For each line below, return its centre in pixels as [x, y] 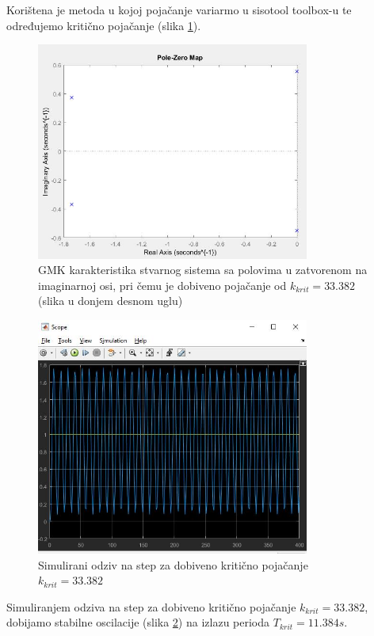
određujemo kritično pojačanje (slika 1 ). [104, 25]
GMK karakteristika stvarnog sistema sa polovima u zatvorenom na [203, 270]
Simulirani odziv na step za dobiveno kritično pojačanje [173, 564]
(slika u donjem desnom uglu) [111, 301]
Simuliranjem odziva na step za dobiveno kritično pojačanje [151, 606]
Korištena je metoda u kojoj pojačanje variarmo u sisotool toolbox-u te [179, 10]
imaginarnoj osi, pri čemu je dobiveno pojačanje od [162, 285]
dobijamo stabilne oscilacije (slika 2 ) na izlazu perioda [138, 622]
